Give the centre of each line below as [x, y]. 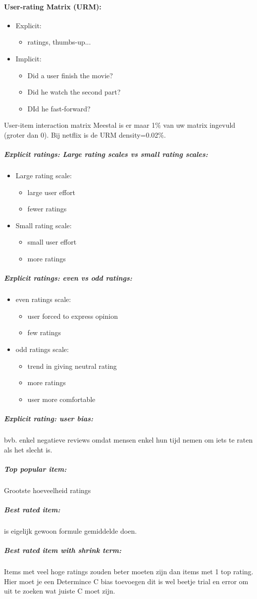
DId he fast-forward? [59, 108]
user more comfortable [61, 399]
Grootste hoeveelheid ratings [48, 490]
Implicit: [28, 58]
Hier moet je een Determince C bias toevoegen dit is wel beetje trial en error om [126, 581]
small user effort [52, 242]
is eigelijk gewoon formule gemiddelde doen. [71, 530]
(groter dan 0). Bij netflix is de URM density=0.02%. [85, 134]
